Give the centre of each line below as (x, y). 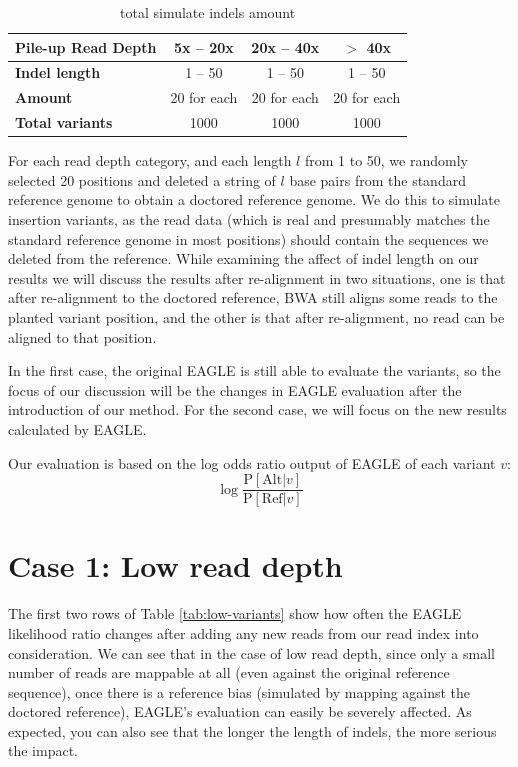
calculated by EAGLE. (77, 428)
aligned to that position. (82, 336)
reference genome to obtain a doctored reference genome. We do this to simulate (254, 199)
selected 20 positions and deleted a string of (142, 179)
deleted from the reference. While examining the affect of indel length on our (243, 258)
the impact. (43, 750)
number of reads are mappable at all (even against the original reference (229, 672)
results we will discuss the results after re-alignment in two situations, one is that (257, 277)
